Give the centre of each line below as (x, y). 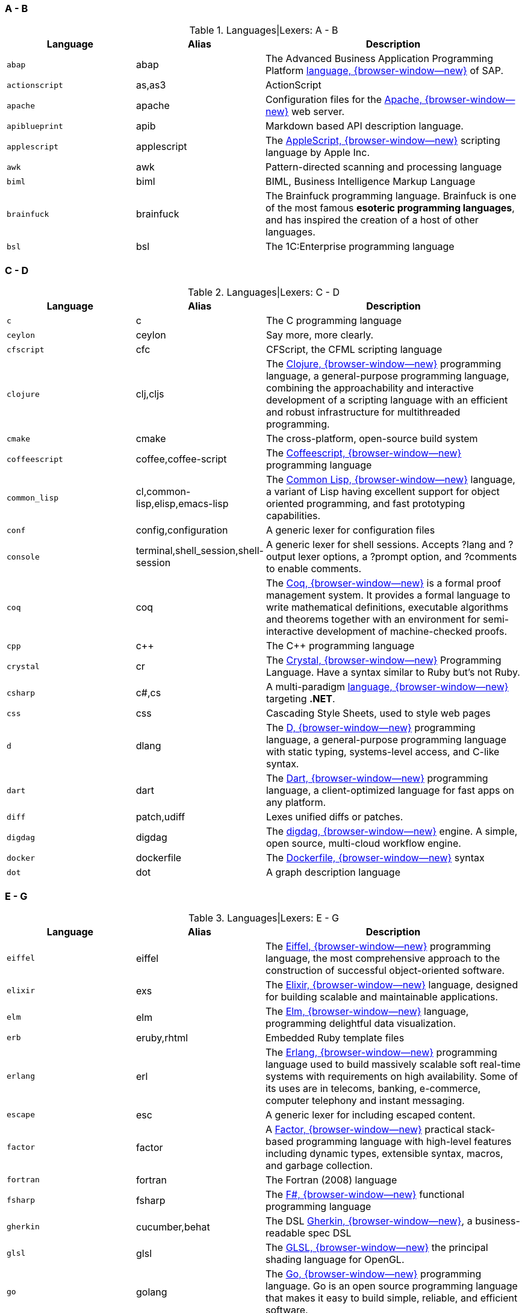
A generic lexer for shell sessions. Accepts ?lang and (386, 545)
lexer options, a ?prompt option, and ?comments (408, 557)
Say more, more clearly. (320, 335)
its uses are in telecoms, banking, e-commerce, (373, 1088)
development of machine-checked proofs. (412, 632)
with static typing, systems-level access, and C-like (383, 752)
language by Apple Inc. (318, 153)
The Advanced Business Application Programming (379, 59)
